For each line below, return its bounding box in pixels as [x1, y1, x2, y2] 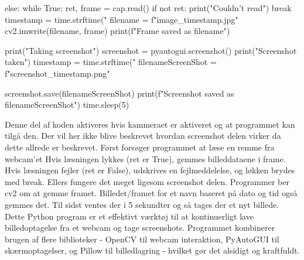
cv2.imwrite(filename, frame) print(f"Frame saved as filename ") [5, 25, 230, 37]
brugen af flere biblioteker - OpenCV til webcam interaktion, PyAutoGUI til [5, 232, 279, 245]
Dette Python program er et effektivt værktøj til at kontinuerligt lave [5, 210, 254, 222]
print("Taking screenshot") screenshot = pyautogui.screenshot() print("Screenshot [5, 44, 297, 56]
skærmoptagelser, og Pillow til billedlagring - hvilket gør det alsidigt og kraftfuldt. [5, 244, 300, 256]
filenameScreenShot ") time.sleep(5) [5, 98, 129, 111]
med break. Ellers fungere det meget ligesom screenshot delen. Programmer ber [5, 175, 289, 187]
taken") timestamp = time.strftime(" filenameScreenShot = [5, 56, 217, 68]
